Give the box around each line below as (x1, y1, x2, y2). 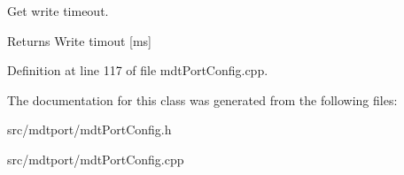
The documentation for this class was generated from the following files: (7, 90, 398, 109)
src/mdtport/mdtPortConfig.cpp (7, 149, 184, 168)
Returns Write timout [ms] (7, 31, 151, 49)
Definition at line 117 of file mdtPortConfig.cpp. (7, 61, 268, 80)
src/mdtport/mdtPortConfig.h (7, 120, 172, 139)
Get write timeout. (7, 2, 109, 19)
